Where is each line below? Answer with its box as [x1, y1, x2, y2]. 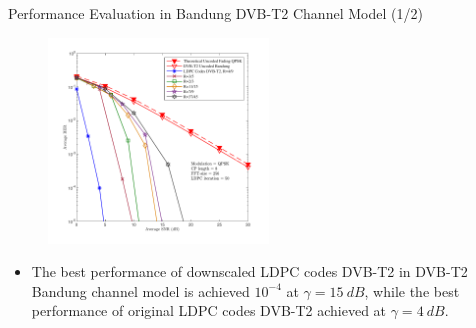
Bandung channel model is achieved [31, 280, 250, 301]
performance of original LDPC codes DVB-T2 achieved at [31, 300, 387, 321]
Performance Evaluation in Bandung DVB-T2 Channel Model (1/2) [8, 3, 423, 23]
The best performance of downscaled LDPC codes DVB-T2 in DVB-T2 [31, 261, 468, 282]
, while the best [364, 280, 460, 301]
